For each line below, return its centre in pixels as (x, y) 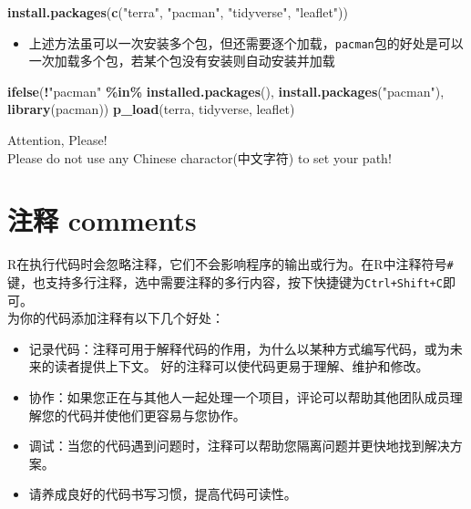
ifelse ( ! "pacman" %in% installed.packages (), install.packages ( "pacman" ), (226, 91)
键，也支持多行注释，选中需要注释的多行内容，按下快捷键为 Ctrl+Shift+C (225, 282)
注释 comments (102, 220)
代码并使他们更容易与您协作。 (156, 415)
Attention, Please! (57, 140)
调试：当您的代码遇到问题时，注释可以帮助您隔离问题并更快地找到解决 (239, 446)
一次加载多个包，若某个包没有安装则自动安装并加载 (182, 61)
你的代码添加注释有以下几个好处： (122, 318)
